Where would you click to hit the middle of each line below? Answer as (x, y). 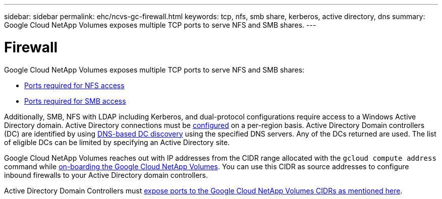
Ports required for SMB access (75, 101)
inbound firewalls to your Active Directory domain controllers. (106, 175)
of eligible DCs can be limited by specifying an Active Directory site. (117, 142)
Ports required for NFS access (74, 85)
